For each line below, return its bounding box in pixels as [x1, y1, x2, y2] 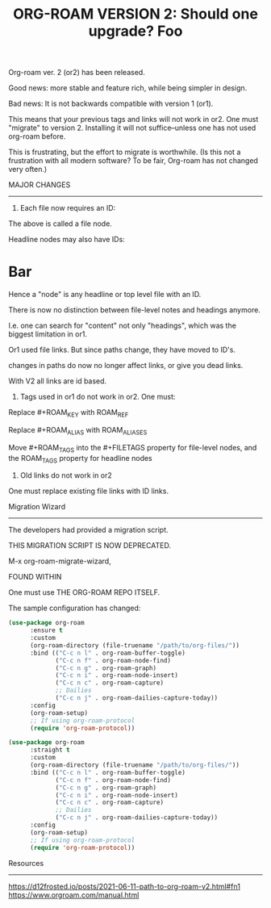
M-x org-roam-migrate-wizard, [8, 556, 111, 566]
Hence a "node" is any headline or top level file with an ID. [8, 290, 202, 299]
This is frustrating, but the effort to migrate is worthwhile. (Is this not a [8, 147, 241, 157]
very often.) [8, 165, 48, 174]
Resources [8, 858, 44, 868]
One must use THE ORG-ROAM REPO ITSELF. [8, 588, 161, 597]
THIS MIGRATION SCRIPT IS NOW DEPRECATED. [8, 541, 172, 550]
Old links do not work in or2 [19, 471, 113, 480]
